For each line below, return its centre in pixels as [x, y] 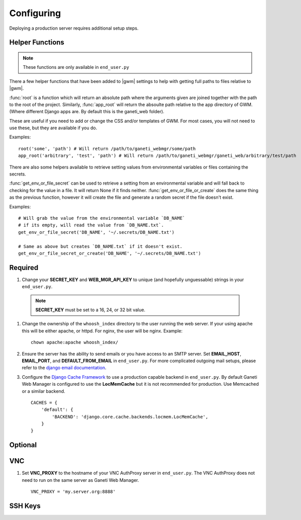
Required [24, 267]
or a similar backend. [43, 391]
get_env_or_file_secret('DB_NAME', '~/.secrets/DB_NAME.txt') [96, 232]
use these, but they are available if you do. [53, 128]
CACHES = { [44, 403]
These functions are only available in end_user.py [76, 67]
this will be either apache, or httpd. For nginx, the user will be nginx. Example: [102, 331]
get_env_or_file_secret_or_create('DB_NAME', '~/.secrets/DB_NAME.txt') [110, 253]
